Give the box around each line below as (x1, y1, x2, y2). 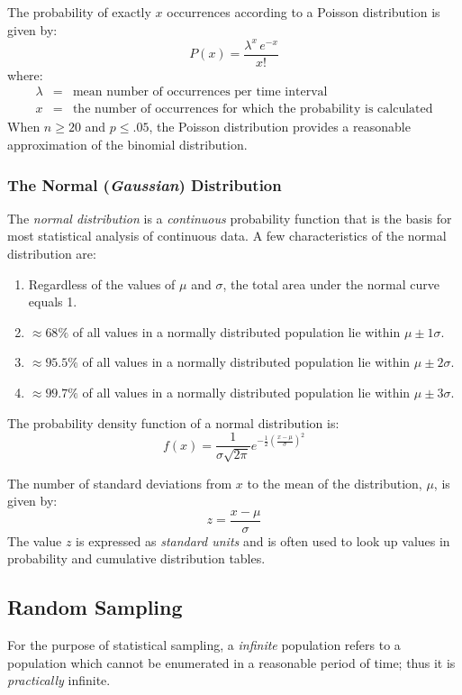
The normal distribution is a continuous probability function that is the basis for (7, 208, 452, 227)
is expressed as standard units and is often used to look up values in (76, 531, 450, 550)
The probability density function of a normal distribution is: (7, 413, 340, 432)
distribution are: (7, 244, 96, 262)
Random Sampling (7, 593, 183, 621)
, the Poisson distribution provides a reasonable (149, 117, 411, 136)
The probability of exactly (7, 3, 151, 21)
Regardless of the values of (28, 274, 176, 293)
